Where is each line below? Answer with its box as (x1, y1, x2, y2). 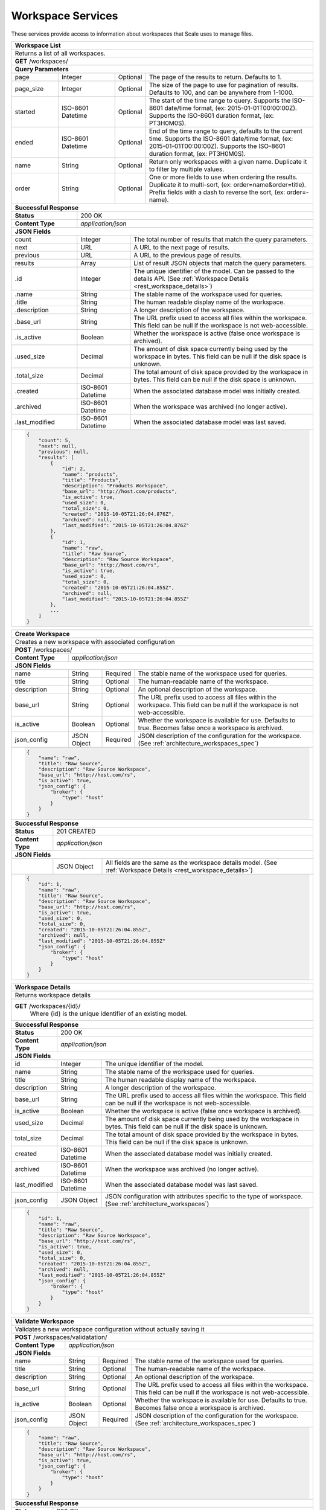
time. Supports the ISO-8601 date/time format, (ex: (149, 134, 293, 143)
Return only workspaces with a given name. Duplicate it (149, 157, 307, 165)
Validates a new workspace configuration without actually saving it (14, 1325, 205, 1334)
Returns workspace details (14, 991, 91, 1000)
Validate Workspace (14, 1317, 75, 1326)
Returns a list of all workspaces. (14, 49, 106, 57)
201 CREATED (56, 827, 96, 835)
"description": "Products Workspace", (62, 482, 169, 489)
